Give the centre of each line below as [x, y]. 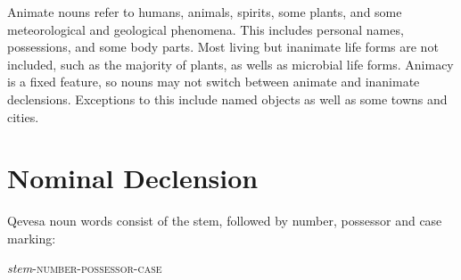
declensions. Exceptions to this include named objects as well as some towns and [227, 99]
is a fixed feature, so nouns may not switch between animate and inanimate [214, 82]
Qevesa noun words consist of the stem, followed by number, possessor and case [225, 221]
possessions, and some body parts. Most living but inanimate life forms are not [223, 47]
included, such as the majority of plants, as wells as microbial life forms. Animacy [230, 64]
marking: [32, 238]
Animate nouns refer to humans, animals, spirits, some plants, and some [205, 12]
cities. [23, 116]
